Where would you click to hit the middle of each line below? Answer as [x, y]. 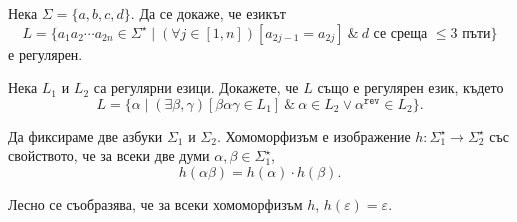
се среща [400, 33]
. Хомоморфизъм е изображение [313, 135]
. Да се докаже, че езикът [208, 13]
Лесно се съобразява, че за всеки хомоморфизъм [155, 204]
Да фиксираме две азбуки [85, 135]
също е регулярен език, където [410, 87]
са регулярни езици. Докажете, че [196, 87]
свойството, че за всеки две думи [109, 155]
